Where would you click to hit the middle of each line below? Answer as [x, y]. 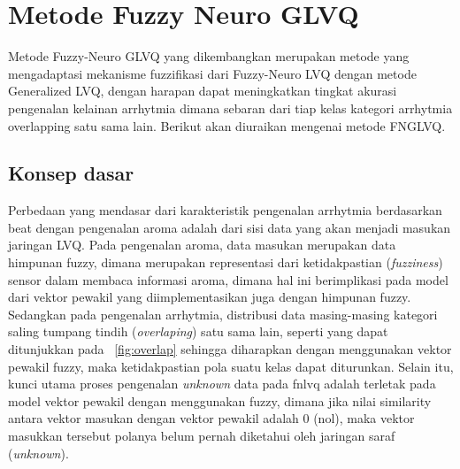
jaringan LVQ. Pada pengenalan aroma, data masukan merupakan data [202, 245]
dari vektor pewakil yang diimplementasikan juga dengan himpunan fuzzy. [210, 297]
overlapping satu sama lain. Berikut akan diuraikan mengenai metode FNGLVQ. [227, 125]
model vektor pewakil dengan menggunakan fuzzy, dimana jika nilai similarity [220, 400]
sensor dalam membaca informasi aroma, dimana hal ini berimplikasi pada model [228, 279]
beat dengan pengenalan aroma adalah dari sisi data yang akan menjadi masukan [230, 227]
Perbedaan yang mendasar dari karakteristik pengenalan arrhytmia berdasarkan [225, 210]
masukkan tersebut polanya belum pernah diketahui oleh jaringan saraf [202, 436]
